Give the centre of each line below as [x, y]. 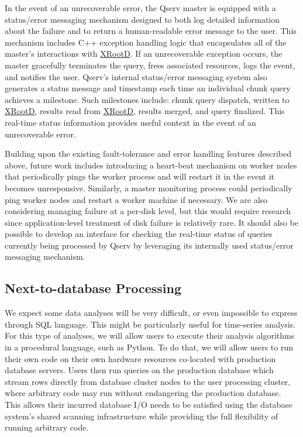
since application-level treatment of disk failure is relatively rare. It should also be [151, 222]
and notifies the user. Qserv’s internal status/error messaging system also [136, 76]
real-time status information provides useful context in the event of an [130, 122]
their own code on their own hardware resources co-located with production [140, 358]
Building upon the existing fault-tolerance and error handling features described [148, 154]
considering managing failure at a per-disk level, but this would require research [148, 211]
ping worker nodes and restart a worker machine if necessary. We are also [136, 199]
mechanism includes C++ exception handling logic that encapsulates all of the [146, 42]
